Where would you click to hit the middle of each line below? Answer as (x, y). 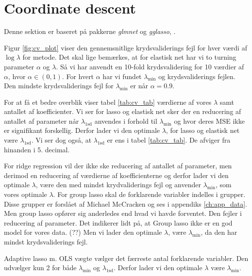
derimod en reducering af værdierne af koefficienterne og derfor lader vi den (116, 175)
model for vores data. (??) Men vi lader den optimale (83, 232)
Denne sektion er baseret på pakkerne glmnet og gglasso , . (90, 31)
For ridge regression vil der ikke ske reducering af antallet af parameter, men (118, 166)
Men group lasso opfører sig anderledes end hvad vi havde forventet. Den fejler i (123, 213)
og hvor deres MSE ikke (209, 121)
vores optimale (25, 194)
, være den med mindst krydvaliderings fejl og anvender (118, 185)
